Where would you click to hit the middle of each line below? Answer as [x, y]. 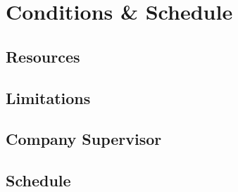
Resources [43, 56]
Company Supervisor [84, 139]
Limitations [48, 97]
